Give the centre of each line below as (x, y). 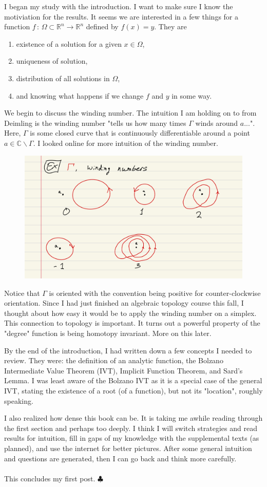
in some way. (192, 95)
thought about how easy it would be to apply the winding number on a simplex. (130, 313)
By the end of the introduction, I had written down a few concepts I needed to (128, 350)
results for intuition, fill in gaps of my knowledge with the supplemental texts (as (132, 438)
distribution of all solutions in (63, 78)
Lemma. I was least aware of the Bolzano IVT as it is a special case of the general (133, 380)
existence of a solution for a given (69, 43)
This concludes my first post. (50, 478)
